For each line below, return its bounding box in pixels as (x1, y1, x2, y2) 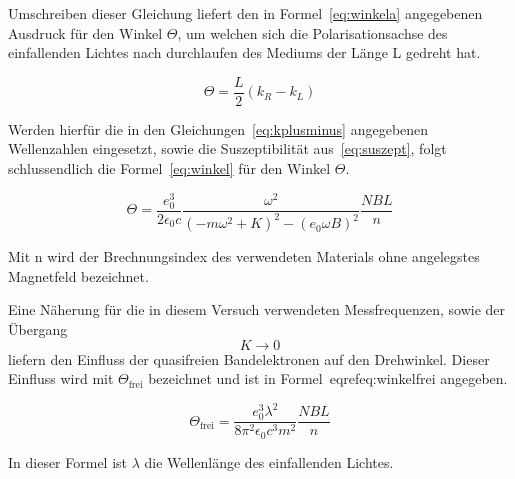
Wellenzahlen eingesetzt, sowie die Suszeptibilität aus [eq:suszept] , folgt (8, 138, 447, 159)
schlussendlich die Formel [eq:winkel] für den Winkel (8, 158, 331, 179)
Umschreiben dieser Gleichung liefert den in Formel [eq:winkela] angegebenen (8, 3, 483, 23)
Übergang (8, 319, 68, 340)
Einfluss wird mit (8, 368, 114, 389)
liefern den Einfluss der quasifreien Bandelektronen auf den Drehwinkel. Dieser (8, 348, 490, 369)
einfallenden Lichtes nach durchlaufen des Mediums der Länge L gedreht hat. (8, 42, 481, 63)
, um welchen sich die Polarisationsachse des (177, 22, 448, 43)
